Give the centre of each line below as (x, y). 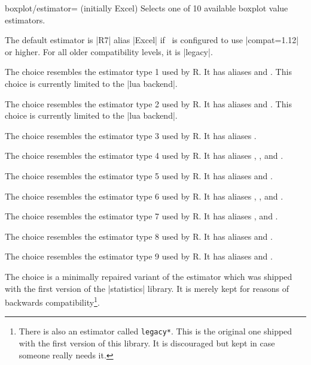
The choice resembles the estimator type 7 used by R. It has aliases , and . (141, 216)
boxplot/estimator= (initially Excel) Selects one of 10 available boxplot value (147, 8)
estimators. (25, 19)
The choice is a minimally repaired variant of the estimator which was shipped (149, 276)
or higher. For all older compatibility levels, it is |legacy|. (109, 51)
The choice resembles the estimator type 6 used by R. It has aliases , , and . (144, 196)
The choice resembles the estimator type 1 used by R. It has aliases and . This (148, 72)
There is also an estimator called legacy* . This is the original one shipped (155, 331)
